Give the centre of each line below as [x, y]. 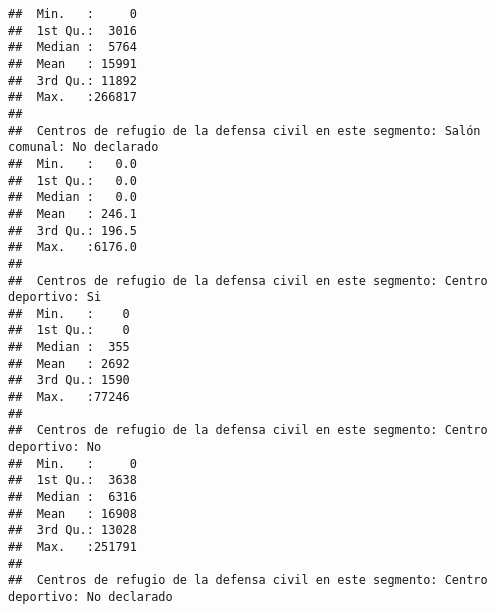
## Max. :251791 [72, 547]
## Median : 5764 [72, 47]
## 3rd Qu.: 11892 [72, 80]
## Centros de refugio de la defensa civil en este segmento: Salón [244, 130]
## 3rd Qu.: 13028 [72, 530]
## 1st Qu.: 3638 [72, 480]
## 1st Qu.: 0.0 [72, 180]
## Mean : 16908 [72, 513]
